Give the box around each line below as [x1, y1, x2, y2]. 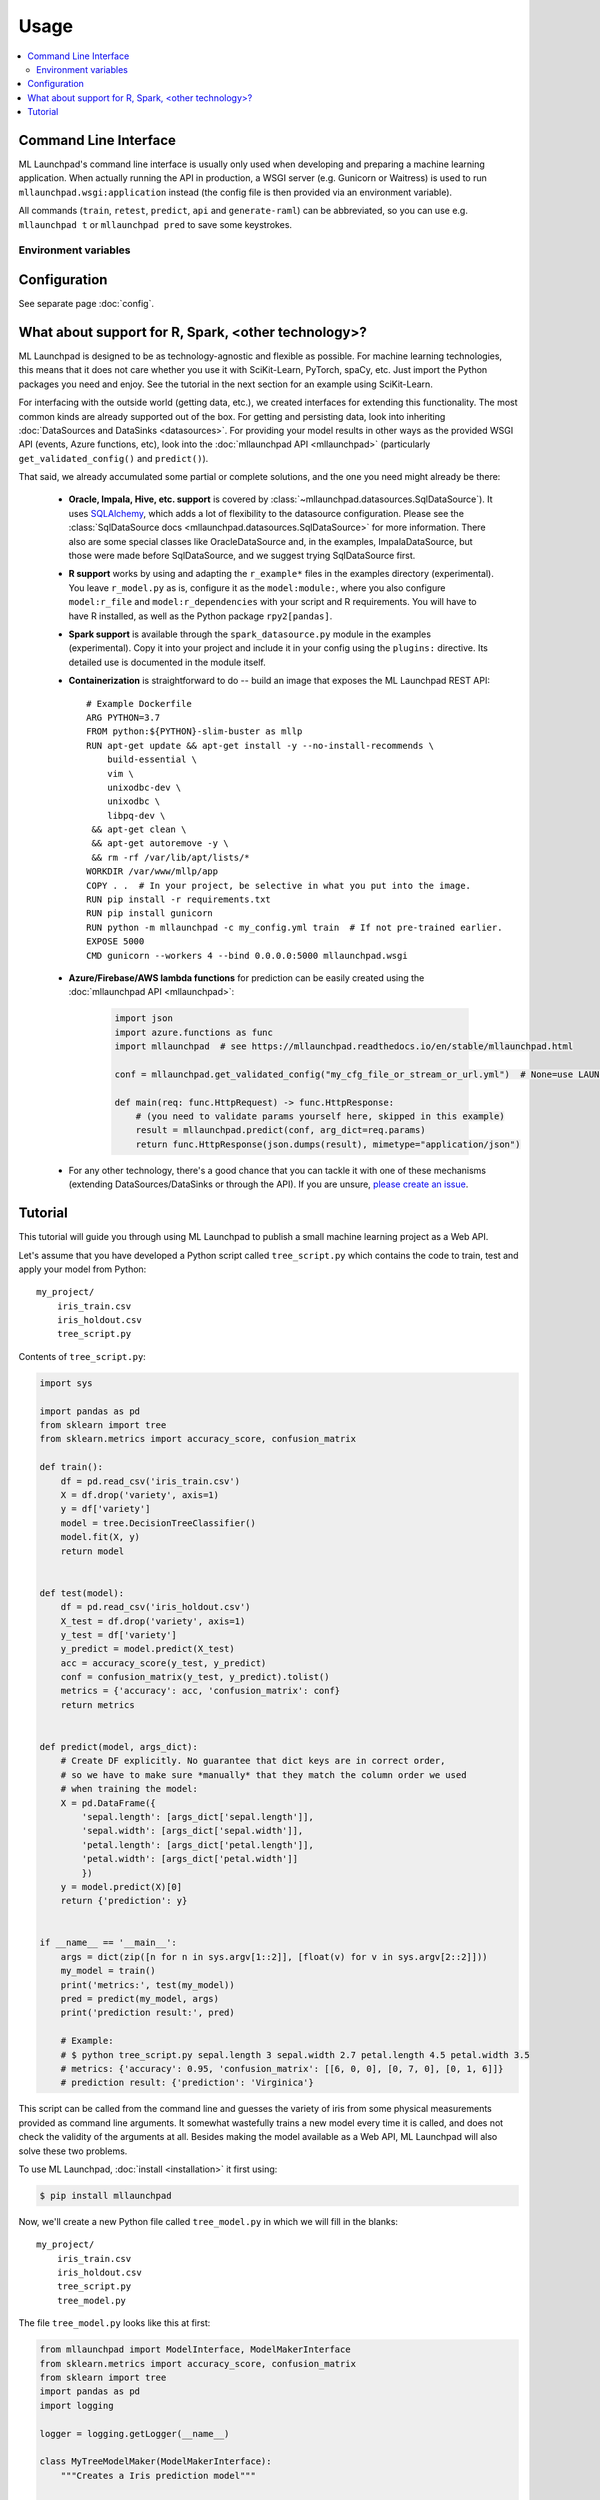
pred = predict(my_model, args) [60, 1993, 220, 2005]
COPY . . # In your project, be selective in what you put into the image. [86, 880, 472, 891]
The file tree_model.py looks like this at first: [18, 2317, 211, 2329]
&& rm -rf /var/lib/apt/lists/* [91, 851, 250, 863]
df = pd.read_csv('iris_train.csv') [60, 1475, 240, 1487]
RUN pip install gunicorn [86, 908, 214, 919]
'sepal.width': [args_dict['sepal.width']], [81, 1825, 304, 1837]
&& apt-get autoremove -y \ [91, 838, 229, 849]
